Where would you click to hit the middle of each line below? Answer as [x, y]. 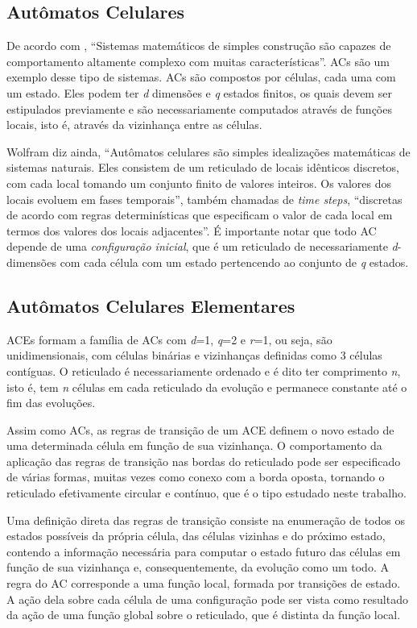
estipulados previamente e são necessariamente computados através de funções [199, 108]
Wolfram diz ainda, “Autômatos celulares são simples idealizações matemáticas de [208, 151]
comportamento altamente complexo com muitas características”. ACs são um [198, 61]
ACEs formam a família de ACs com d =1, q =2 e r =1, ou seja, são [169, 339]
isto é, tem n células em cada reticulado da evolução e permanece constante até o [207, 387]
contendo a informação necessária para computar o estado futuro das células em [204, 551]
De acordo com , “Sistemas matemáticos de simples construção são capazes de [199, 46]
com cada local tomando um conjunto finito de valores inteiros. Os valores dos [199, 183]
